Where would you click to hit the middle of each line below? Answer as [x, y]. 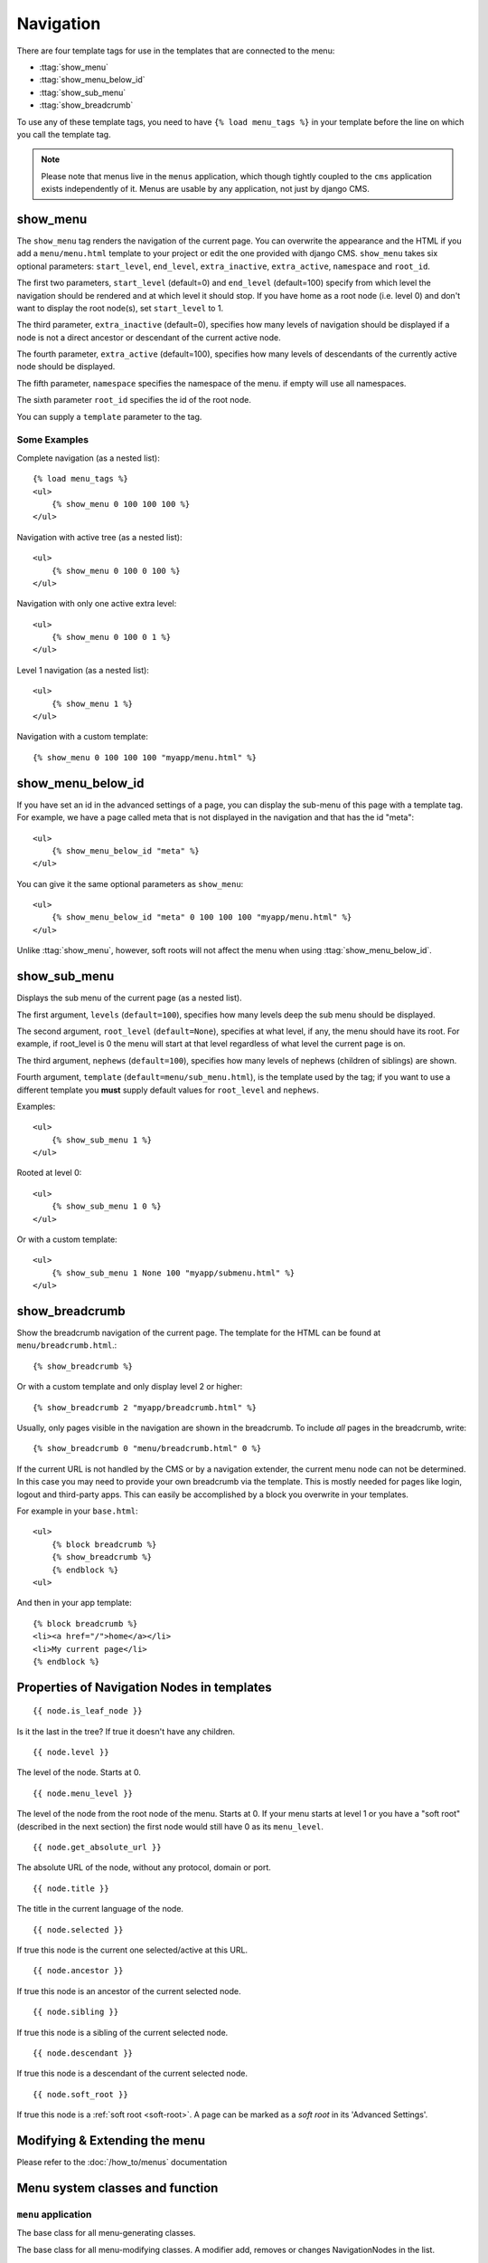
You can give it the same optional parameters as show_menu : [130, 883]
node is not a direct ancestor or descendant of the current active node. [149, 337]
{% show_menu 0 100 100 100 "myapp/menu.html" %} [145, 757]
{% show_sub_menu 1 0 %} [106, 1207]
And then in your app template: [75, 1603]
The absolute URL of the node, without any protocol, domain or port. [144, 1867]
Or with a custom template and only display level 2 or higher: [130, 1387]
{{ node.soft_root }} [80, 2094]
